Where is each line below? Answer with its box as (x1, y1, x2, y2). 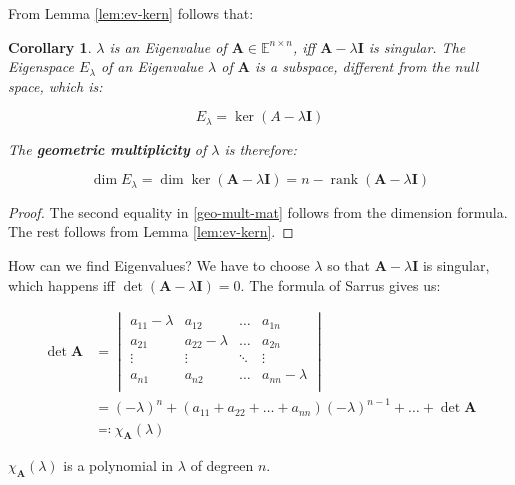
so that (327, 255, 371, 276)
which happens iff (8, 274, 116, 295)
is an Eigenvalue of (109, 36, 227, 57)
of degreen (190, 455, 254, 476)
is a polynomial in (63, 455, 174, 476)
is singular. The (368, 36, 466, 57)
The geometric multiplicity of (8, 138, 207, 159)
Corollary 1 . (8, 36, 92, 57)
